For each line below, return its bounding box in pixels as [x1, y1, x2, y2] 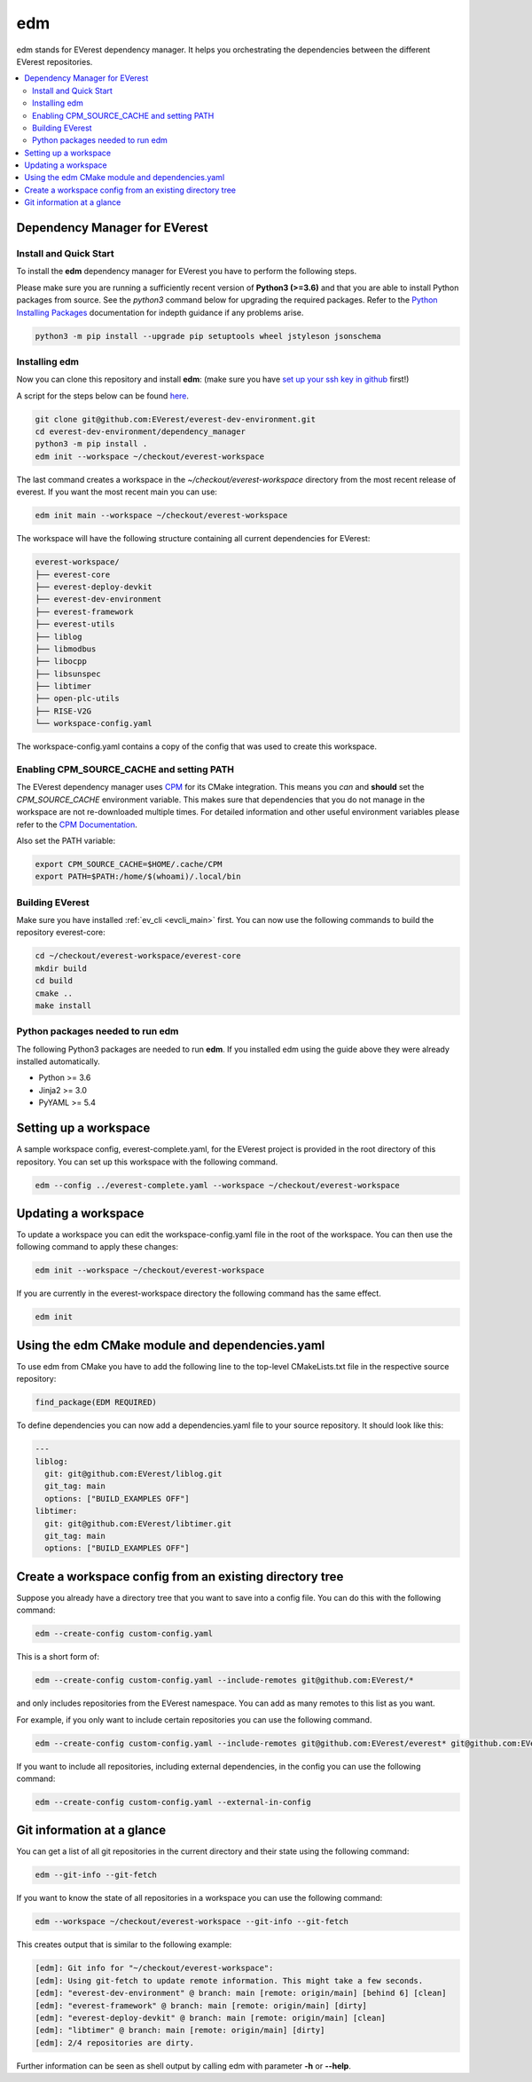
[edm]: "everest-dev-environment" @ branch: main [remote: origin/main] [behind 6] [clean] [35, 1988, 447, 1999]
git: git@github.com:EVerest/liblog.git [44, 1469, 223, 1479]
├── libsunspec [35, 668, 101, 679]
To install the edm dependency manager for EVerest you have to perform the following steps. [16, 266, 357, 277]
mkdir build [35, 963, 88, 974]
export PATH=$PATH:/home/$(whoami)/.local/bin [35, 871, 241, 882]
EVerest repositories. [16, 56, 93, 67]
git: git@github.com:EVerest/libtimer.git [44, 1518, 232, 1528]
